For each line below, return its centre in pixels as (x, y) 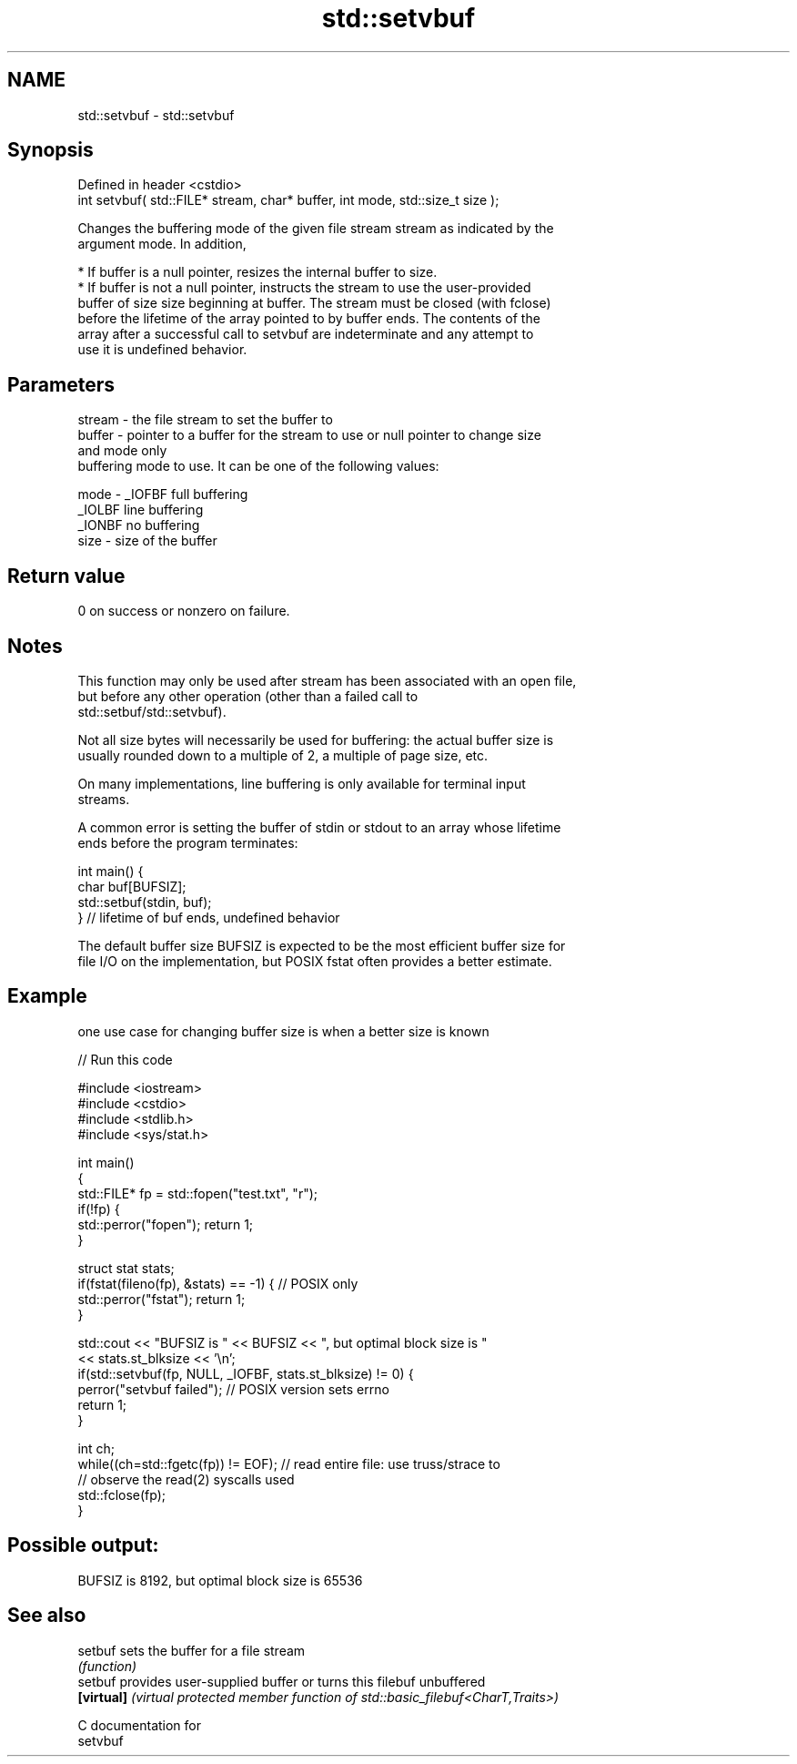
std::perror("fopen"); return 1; (166, 1224)
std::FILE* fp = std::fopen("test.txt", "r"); (198, 1193)
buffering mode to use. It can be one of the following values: (258, 466)
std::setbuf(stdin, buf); (145, 902)
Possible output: (83, 1545)
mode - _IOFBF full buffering (163, 495)
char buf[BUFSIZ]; (132, 886)
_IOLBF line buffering (141, 510)
